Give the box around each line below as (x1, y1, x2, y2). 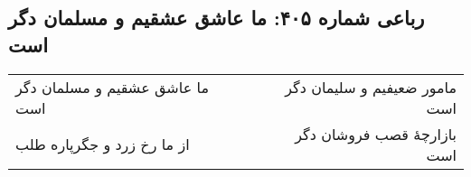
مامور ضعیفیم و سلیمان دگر (285, 76, 457, 98)
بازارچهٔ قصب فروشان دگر (295, 123, 457, 144)
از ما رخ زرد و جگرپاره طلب (15, 134, 190, 155)
